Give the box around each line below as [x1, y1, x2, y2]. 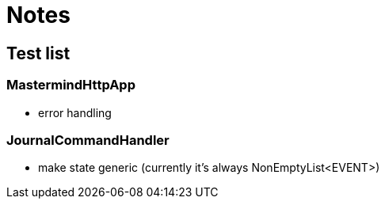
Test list [6, 43, 71, 63]
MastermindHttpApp [6, 77, 135, 93]
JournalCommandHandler [6, 131, 170, 148]
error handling [38, 105, 112, 120]
